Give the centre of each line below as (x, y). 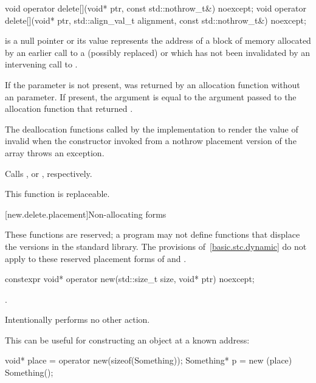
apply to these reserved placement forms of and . (96, 258)
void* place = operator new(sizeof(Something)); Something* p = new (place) (149, 360)
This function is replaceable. (57, 194)
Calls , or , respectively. (49, 173)
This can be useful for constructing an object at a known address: (127, 340)
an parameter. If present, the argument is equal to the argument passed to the (151, 96)
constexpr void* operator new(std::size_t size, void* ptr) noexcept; (130, 279)
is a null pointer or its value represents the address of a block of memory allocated (158, 40)
